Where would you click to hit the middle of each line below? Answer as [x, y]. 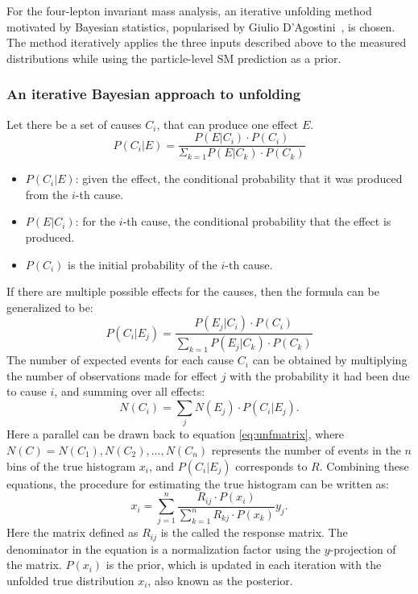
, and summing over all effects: [130, 391]
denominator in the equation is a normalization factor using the [163, 548]
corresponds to [271, 465]
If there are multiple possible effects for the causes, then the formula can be [193, 291]
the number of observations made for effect [112, 375]
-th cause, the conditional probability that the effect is [257, 221]
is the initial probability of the [143, 264]
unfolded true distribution [70, 581]
